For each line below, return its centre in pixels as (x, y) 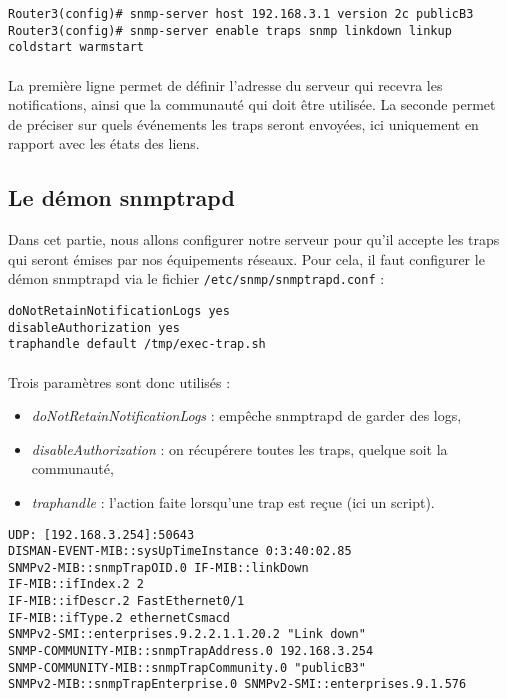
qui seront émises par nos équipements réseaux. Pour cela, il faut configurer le (246, 258)
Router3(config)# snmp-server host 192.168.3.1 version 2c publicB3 (241, 14)
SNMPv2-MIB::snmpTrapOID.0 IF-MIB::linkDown (158, 567)
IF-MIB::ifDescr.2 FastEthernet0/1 (126, 601)
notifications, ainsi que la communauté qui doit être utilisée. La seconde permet (252, 104)
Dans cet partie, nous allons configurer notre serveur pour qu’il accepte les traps (254, 239)
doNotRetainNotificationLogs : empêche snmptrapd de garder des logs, (246, 415)
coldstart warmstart (76, 47)
